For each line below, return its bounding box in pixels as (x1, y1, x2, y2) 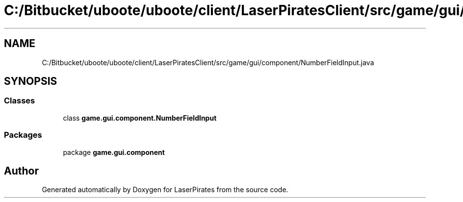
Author (4, 164, 39, 177)
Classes (4, 96, 35, 106)
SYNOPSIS (4, 75, 57, 88)
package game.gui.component (63, 148, 165, 156)
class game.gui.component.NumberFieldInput (63, 113, 217, 122)
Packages (4, 130, 42, 140)
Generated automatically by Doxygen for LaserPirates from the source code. (42, 185, 288, 194)
